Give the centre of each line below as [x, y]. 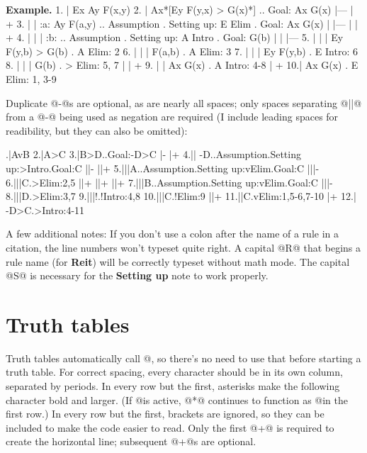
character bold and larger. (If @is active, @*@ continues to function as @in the [177, 399]
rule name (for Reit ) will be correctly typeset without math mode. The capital [178, 261]
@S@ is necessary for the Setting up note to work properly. [137, 275]
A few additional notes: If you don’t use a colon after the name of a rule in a [173, 234]
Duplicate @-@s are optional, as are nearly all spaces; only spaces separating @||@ [184, 102]
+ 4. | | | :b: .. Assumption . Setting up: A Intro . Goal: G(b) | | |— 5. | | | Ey [175, 37]
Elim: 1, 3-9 [31, 78]
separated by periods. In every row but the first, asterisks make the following [173, 386]
